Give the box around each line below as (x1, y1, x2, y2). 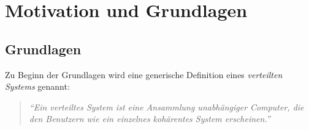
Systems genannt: (5, 80, 70, 93)
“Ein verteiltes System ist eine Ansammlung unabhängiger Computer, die (29, 100, 304, 113)
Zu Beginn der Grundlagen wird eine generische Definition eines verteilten (5, 68, 283, 81)
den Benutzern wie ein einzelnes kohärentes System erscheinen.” (29, 112, 270, 125)
